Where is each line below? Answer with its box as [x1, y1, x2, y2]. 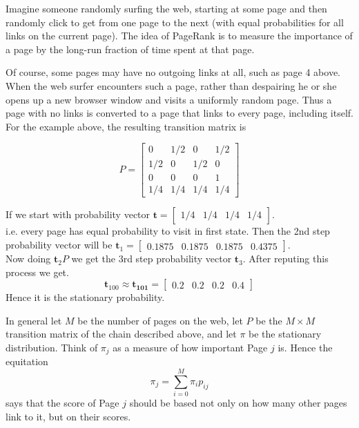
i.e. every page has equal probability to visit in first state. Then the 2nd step [6, 224, 330, 238]
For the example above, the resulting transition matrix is [6, 119, 246, 133]
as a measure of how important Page [113, 340, 268, 355]
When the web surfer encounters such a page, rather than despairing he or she [6, 78, 337, 93]
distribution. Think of [6, 340, 98, 355]
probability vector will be [6, 237, 113, 252]
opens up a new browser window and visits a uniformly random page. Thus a [6, 92, 332, 106]
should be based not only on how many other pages [129, 396, 347, 410]
